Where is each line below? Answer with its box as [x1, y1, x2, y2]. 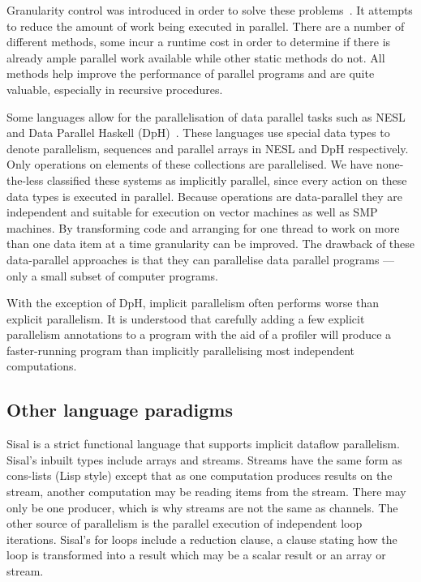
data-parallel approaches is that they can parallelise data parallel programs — [6, 250, 395, 267]
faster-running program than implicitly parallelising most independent [6, 341, 355, 358]
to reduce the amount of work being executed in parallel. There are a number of [6, 17, 405, 34]
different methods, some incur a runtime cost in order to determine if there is [6, 33, 391, 50]
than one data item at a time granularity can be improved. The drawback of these [6, 235, 415, 252]
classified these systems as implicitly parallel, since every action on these [46, 171, 407, 188]
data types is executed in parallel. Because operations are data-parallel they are [6, 187, 402, 204]
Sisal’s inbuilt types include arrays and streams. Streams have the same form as [6, 451, 402, 468]
